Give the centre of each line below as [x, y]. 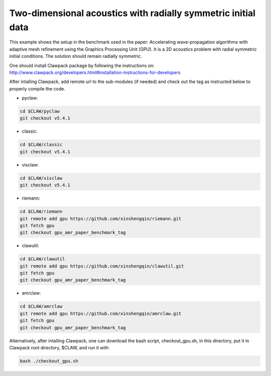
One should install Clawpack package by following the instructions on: [82, 65]
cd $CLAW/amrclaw [41, 306]
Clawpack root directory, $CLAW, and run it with [59, 347]
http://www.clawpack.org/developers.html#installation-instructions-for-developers [95, 72]
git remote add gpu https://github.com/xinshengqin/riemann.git [101, 218]
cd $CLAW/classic [41, 145]
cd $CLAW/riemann [41, 212]
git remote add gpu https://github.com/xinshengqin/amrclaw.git [101, 313]
